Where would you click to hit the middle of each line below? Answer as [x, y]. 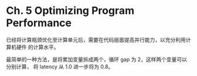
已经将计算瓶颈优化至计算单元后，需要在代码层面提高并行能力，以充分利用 [96, 39]
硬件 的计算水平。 [38, 47]
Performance [39, 23]
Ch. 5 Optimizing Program [70, 11]
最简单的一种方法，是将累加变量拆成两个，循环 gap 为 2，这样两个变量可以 [97, 59]
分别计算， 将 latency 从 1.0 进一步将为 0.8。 [60, 66]
